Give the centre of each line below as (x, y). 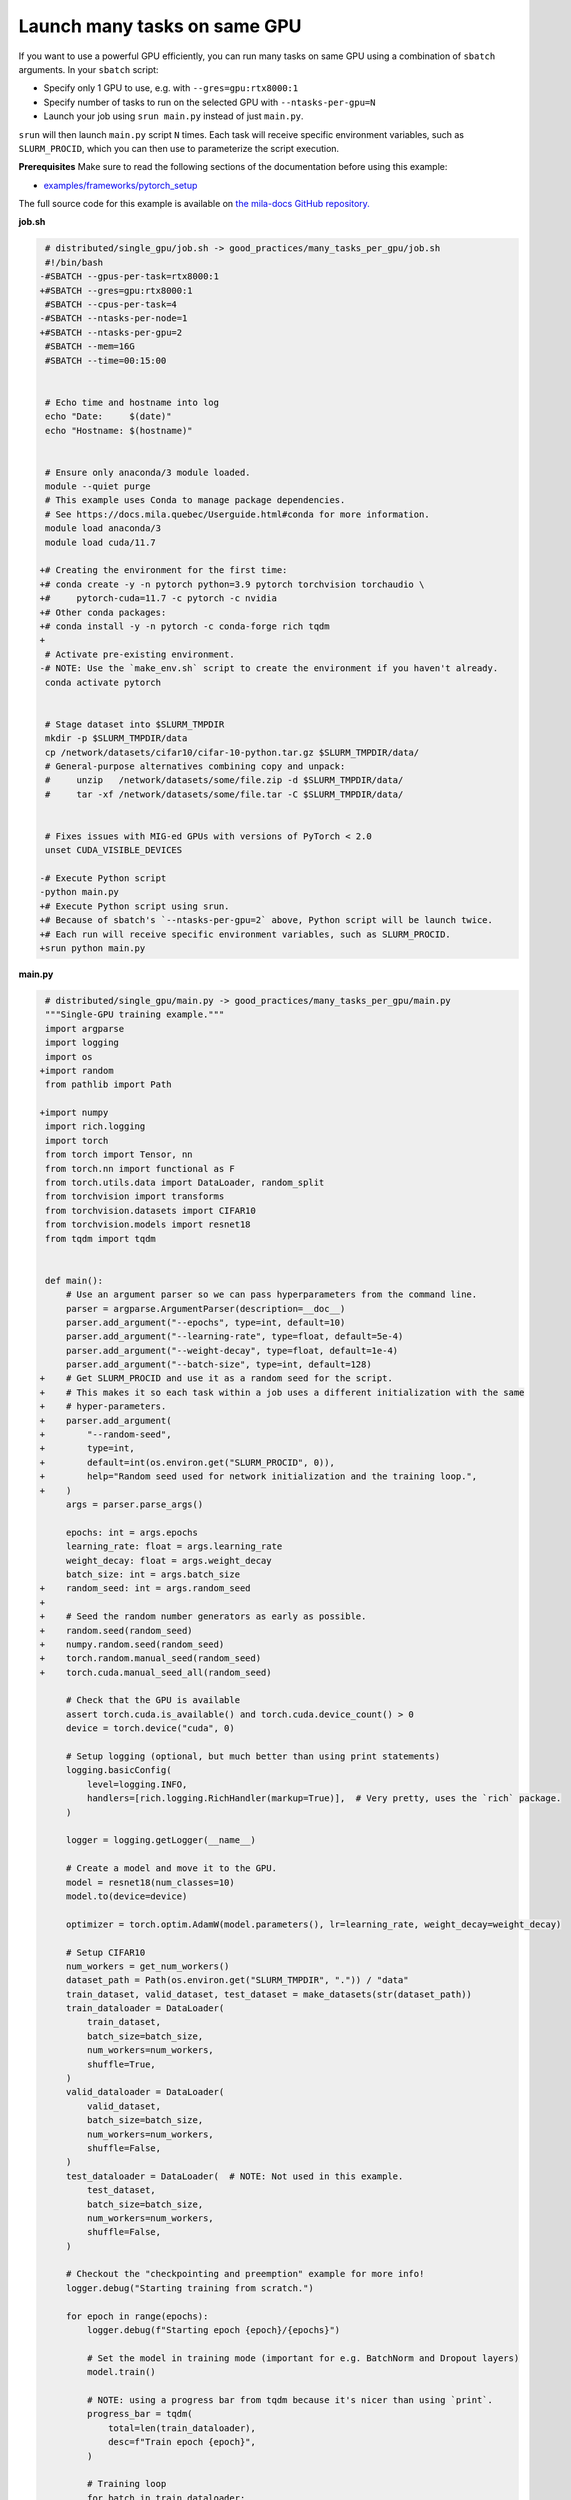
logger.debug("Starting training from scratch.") (189, 2288)
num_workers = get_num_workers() (147, 1966)
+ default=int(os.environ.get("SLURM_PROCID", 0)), (187, 1462)
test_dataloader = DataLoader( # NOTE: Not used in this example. (234, 2176)
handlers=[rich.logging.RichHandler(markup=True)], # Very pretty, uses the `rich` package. (324, 1798)
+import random (76, 1070)
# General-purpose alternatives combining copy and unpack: (195, 766)
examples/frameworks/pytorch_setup (120, 185)
